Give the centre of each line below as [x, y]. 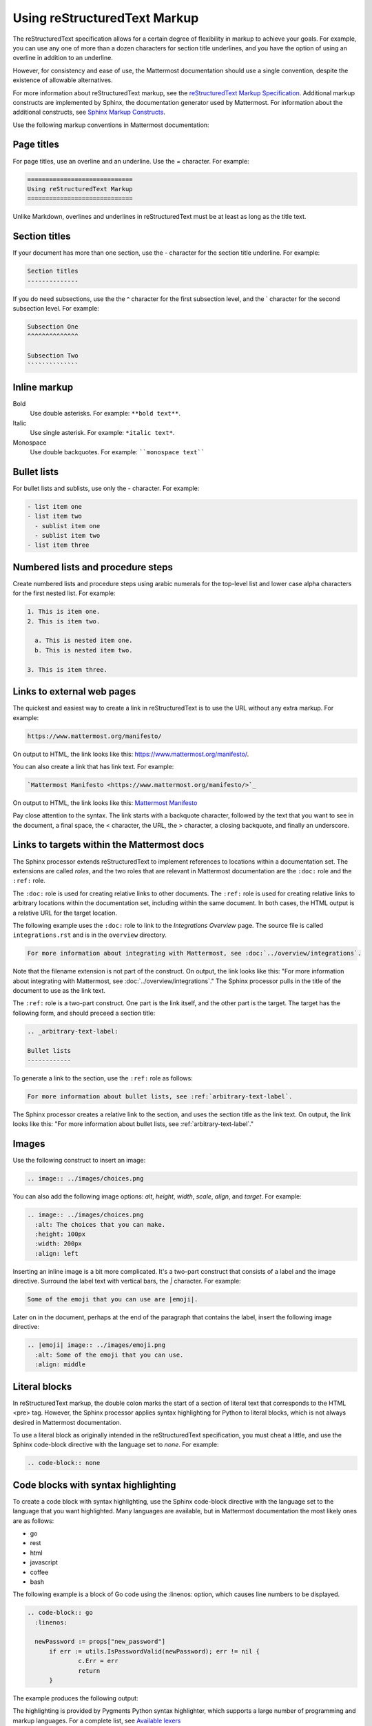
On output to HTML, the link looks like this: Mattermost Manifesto [105, 803]
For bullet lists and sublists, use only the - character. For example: [106, 488]
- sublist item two [68, 536]
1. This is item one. [64, 612]
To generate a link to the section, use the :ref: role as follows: [103, 1078]
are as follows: [33, 1521]
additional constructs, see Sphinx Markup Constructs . [89, 112]
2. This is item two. [64, 621]
